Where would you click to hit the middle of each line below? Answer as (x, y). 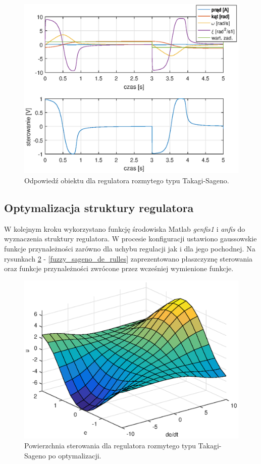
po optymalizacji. (75, 455)
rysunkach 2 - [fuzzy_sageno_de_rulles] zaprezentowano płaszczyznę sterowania (128, 258)
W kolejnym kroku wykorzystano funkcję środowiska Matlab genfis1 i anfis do (125, 228)
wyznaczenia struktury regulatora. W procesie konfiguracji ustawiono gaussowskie (130, 239)
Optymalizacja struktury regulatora (99, 207)
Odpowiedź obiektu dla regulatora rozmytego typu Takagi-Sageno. (127, 180)
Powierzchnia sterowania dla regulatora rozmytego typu (110, 445)
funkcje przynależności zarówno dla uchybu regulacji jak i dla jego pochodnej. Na (130, 248)
